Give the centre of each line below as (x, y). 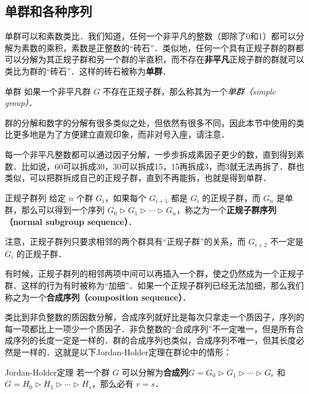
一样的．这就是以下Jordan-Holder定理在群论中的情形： (126, 351)
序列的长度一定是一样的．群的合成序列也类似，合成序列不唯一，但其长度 (154, 340)
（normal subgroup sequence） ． (71, 221)
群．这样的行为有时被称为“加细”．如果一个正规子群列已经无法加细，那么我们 (154, 285)
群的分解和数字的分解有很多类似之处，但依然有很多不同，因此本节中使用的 (150, 122)
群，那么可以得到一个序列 (55, 210)
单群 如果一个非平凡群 (48, 91)
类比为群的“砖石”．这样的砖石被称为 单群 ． (88, 71)
